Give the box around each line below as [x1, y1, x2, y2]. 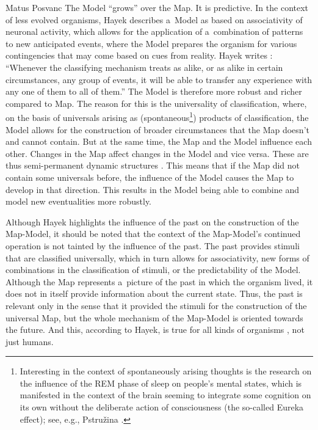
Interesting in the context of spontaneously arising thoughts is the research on [20, 365, 312, 377]
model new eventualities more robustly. [5, 195, 152, 208]
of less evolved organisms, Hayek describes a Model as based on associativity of [5, 13, 303, 26]
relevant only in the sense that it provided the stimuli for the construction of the [5, 299, 307, 312]
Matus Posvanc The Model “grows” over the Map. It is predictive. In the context [5, 1, 309, 13]
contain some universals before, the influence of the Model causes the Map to [5, 170, 294, 183]
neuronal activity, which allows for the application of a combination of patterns [5, 25, 303, 38]
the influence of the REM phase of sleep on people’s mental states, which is [20, 376, 302, 389]
